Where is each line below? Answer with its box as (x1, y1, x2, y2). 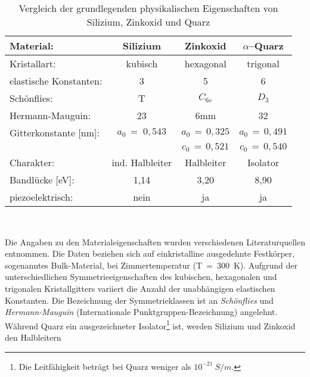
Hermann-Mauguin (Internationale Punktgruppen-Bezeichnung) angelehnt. (5, 306, 278, 318)
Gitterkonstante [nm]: (10, 126, 100, 139)
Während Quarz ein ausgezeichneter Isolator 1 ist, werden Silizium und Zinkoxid (5, 317, 296, 332)
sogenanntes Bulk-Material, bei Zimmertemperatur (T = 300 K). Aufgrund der (5, 258, 298, 271)
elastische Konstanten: (10, 74, 103, 88)
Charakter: (10, 155, 55, 169)
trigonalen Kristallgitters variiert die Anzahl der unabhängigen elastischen (5, 282, 275, 294)
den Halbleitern (5, 331, 61, 343)
